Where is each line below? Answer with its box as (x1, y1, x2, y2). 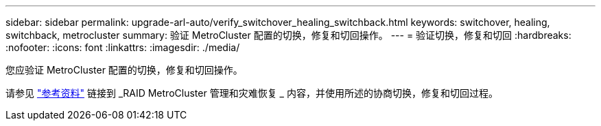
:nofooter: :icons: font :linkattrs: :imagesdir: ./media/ (5, 42, 240, 53)
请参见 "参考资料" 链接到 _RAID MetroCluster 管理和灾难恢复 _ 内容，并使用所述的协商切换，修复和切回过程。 (5, 87, 498, 99)
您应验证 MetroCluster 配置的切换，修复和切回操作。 (5, 64, 243, 76)
